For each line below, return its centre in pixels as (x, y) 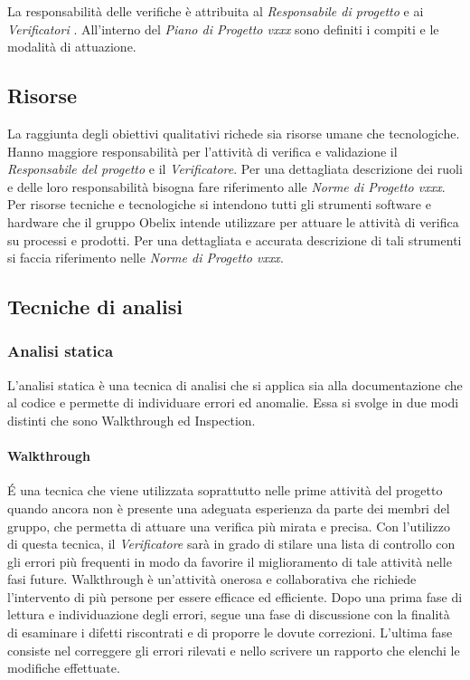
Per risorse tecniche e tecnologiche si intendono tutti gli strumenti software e (219, 204)
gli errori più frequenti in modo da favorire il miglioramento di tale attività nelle (230, 561)
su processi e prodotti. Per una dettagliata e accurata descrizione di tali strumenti (235, 239)
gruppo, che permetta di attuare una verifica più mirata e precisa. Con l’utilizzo (229, 526)
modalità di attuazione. (72, 47)
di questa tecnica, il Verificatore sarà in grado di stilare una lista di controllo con (231, 544)
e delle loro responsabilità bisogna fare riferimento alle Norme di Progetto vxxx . (226, 186)
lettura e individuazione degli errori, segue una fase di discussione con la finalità (229, 614)
